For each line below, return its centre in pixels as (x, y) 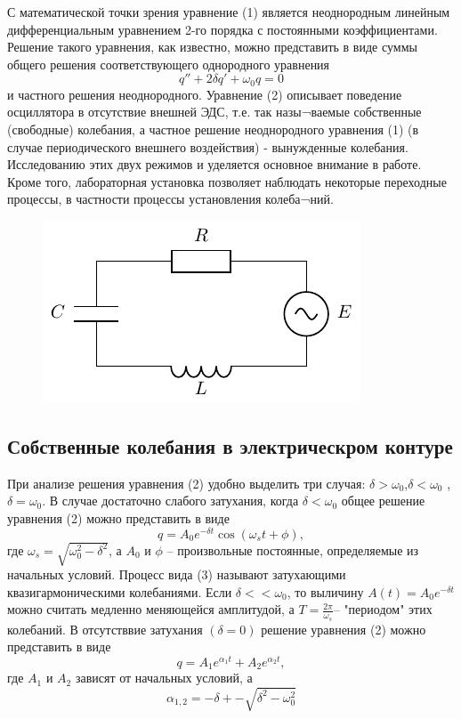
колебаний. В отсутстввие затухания (105, 629)
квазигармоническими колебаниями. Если (120, 591)
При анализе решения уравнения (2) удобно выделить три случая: (186, 483)
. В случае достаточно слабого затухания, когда (170, 501)
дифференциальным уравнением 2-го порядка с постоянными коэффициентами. (222, 29)
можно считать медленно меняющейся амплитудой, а (151, 609)
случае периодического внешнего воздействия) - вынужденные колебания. (208, 146)
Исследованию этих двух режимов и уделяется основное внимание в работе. (214, 164)
